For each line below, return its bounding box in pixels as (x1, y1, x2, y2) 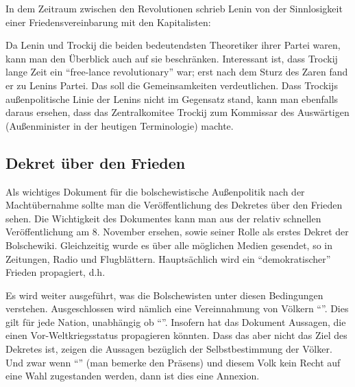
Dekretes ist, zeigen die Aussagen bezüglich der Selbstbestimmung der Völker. (5, 342, 332, 356)
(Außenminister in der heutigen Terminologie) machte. (5, 118, 234, 132)
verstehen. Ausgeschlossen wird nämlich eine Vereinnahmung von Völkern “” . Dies (5, 301, 349, 316)
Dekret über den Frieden (5, 152, 186, 173)
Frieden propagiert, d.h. (5, 265, 106, 279)
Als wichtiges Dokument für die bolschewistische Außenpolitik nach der (5, 184, 305, 198)
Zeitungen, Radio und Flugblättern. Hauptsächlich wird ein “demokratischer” (5, 251, 331, 266)
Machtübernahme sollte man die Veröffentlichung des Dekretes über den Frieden (5, 198, 343, 212)
